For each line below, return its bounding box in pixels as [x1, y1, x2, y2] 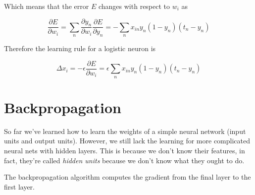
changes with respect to [98, 1, 170, 11]
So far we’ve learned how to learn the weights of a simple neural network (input [4, 126, 246, 136]
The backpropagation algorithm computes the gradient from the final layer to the [4, 172, 251, 182]
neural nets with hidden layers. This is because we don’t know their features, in [4, 145, 245, 155]
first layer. [4, 181, 35, 192]
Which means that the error [4, 1, 89, 11]
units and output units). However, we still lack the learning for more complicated [4, 135, 250, 146]
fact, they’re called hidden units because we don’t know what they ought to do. [4, 155, 245, 165]
